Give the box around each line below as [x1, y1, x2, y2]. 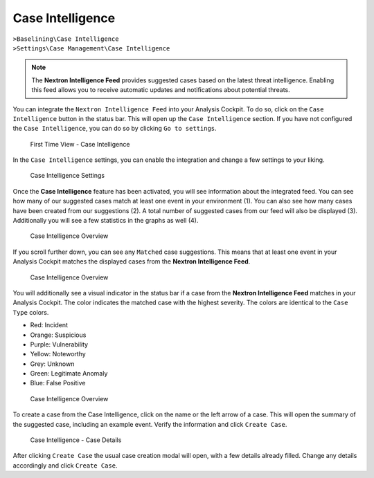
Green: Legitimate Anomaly [30, 369, 108, 378]
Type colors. [12, 308, 49, 316]
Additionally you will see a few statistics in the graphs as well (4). [12, 217, 199, 225]
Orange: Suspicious [30, 331, 87, 339]
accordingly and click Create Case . [12, 461, 118, 470]
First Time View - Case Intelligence [30, 140, 130, 148]
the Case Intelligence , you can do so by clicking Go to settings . [12, 125, 217, 133]
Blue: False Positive [30, 379, 86, 387]
